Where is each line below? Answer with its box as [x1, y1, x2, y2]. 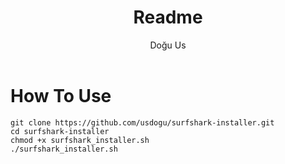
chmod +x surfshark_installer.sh [10, 135, 150, 145]
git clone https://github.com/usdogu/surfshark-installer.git [10, 117, 275, 128]
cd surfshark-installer [10, 126, 110, 136]
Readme [133, 6, 203, 29]
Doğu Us [149, 39, 187, 51]
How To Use [10, 84, 112, 107]
